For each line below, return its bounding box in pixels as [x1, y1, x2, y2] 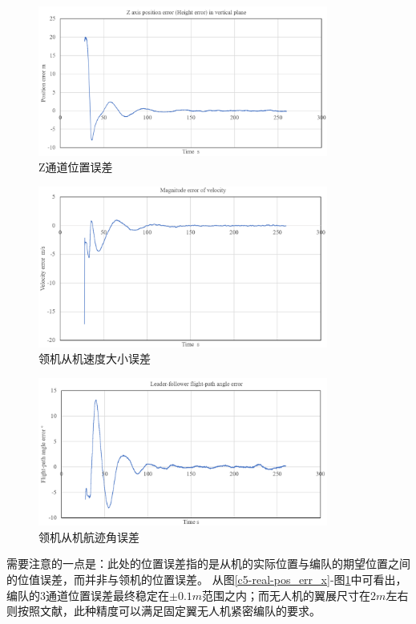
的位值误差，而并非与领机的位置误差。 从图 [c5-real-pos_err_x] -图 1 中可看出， [6, 571, 407, 588]
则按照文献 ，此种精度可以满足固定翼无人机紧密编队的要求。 [6, 602, 321, 619]
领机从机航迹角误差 [38, 528, 139, 545]
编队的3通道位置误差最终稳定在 [6, 586, 169, 603]
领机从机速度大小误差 [38, 350, 151, 367]
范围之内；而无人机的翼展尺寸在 [202, 586, 371, 603]
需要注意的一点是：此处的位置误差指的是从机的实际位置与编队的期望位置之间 [6, 555, 410, 572]
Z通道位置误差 [38, 159, 113, 175]
